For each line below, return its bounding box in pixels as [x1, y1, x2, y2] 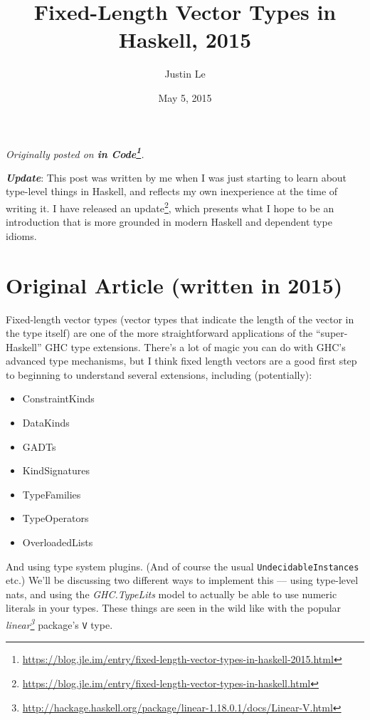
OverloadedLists [22, 535, 93, 550]
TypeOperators [22, 511, 89, 526]
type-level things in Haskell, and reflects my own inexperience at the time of [6, 184, 338, 199]
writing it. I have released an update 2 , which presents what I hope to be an [6, 198, 334, 215]
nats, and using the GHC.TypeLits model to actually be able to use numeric [6, 586, 337, 601]
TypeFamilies [22, 486, 81, 501]
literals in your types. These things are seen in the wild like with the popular [6, 600, 342, 615]
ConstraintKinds [22, 391, 95, 406]
